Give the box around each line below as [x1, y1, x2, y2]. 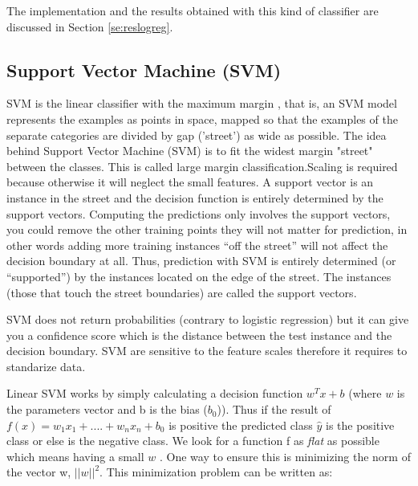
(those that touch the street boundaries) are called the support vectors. [6, 284, 357, 300]
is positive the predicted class [168, 416, 313, 433]
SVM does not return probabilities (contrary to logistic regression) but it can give [6, 311, 409, 328]
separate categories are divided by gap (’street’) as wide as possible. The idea [6, 126, 387, 143]
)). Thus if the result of [217, 401, 331, 418]
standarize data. [6, 357, 86, 374]
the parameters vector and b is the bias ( [6, 401, 208, 418]
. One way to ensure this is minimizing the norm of [160, 447, 411, 464]
